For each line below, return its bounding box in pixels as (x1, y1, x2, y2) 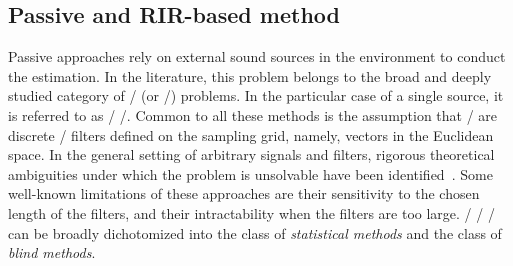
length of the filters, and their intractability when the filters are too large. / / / (8, 202, 495, 223)
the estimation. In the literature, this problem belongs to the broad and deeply (8, 65, 492, 86)
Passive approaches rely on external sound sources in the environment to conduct (8, 46, 506, 67)
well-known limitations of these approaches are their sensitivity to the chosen (8, 183, 480, 204)
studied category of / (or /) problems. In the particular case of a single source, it (8, 85, 504, 106)
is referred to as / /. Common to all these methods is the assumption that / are (8, 104, 498, 125)
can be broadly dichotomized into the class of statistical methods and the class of (8, 222, 502, 243)
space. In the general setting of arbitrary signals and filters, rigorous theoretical (8, 144, 495, 165)
